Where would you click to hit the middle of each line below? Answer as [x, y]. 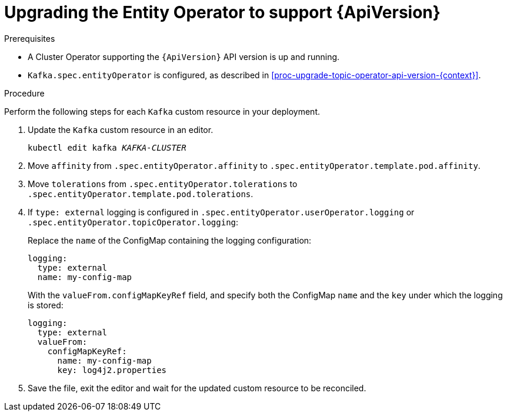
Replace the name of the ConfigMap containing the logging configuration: [170, 240]
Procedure [24, 93]
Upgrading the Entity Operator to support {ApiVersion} [222, 12]
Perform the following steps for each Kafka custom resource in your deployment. [162, 111]
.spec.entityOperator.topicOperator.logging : [133, 222]
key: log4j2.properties [112, 370]
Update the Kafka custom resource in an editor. [121, 129]
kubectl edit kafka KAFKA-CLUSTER [107, 147]
